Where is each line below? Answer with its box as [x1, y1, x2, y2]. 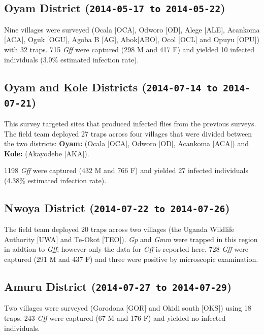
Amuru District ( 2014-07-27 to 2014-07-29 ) [4, 279, 232, 294]
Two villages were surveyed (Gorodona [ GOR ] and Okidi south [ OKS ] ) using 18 [4, 303, 252, 313]
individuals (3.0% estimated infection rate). [4, 54, 139, 64]
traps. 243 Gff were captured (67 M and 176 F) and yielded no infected [4, 313, 226, 323]
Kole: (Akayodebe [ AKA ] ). [4, 148, 89, 158]
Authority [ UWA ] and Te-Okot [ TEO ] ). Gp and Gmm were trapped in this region [4, 233, 258, 244]
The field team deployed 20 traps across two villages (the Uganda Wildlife [4, 224, 235, 234]
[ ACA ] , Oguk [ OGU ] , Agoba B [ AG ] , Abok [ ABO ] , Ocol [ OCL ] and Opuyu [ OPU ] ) [4, 34, 259, 45]
